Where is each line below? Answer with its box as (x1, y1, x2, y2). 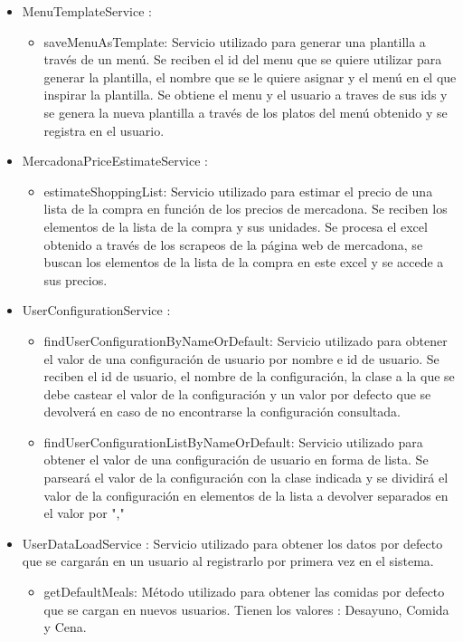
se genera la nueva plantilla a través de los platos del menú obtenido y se (43, 102, 448, 121)
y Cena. (43, 618, 87, 637)
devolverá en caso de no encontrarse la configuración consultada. (43, 402, 401, 421)
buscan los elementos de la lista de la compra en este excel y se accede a (43, 253, 444, 272)
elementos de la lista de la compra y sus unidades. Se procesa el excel (43, 216, 428, 235)
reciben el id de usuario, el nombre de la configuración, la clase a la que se (43, 367, 455, 386)
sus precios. (43, 270, 108, 289)
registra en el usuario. (43, 120, 165, 139)
